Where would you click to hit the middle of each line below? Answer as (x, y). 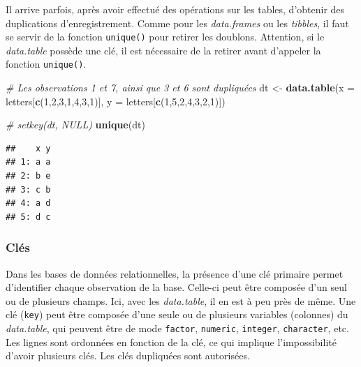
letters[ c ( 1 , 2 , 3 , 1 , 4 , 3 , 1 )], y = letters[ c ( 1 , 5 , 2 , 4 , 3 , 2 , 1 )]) (116, 101)
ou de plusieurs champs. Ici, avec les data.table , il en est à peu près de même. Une (181, 300)
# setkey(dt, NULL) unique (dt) (75, 125)
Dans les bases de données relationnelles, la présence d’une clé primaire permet (175, 273)
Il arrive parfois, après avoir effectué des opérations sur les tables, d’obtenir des (175, 9)
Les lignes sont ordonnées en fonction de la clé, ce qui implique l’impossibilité (171, 342)
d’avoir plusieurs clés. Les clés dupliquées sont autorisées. (128, 355)
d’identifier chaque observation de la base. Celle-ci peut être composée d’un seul (176, 287)
